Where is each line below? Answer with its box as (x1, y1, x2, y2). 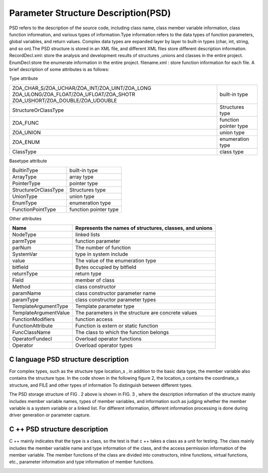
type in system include (75, 251, 129, 258)
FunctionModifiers (12, 316, 55, 323)
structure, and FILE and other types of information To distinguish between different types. (9, 382, 193, 388)
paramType (12, 296, 39, 303)
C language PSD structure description (9, 355, 129, 363)
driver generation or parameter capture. (9, 412, 91, 418)
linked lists (75, 231, 100, 238)
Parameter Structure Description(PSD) (9, 7, 171, 18)
